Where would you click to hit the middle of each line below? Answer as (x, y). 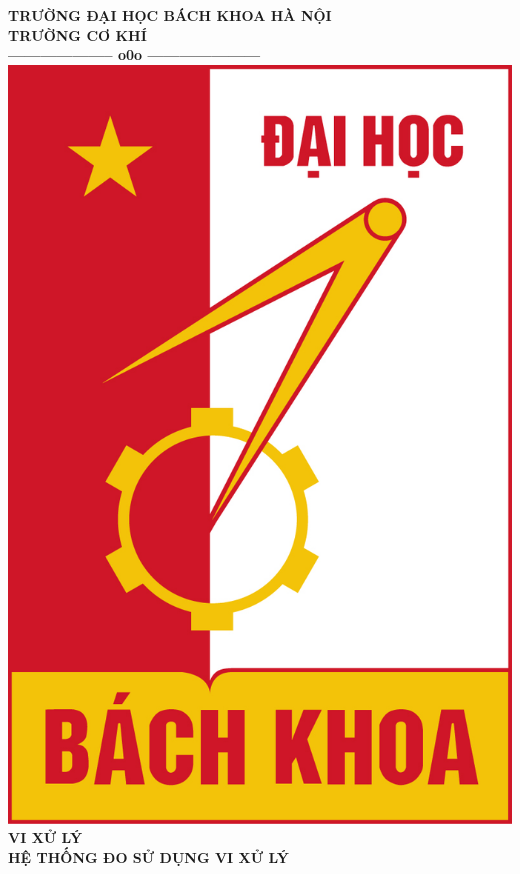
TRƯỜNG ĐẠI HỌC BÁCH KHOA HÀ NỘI (170, 15)
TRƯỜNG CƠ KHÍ (77, 34)
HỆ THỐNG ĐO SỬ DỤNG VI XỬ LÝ (148, 856)
